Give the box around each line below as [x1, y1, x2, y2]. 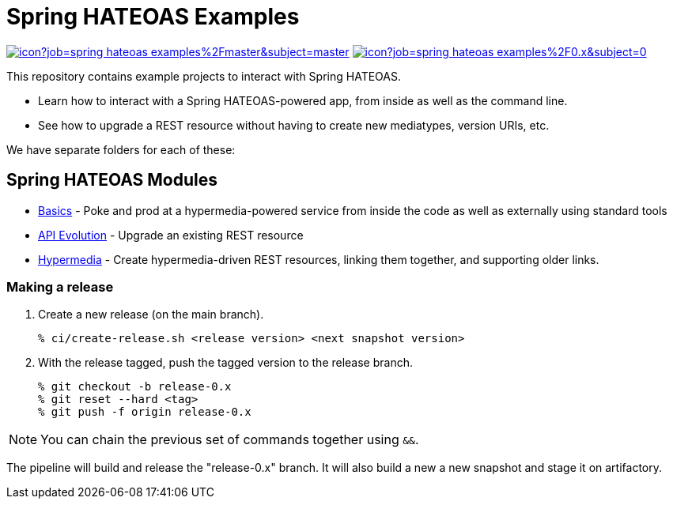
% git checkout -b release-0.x [38, 380, 232, 394]
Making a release [6, 278, 114, 295]
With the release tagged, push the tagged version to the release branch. [38, 356, 414, 370]
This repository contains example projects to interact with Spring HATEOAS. [6, 69, 401, 83]
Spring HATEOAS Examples [6, 3, 300, 30]
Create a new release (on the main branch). [38, 307, 264, 322]
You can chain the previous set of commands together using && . [40, 432, 419, 448]
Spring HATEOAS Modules [6, 170, 218, 190]
